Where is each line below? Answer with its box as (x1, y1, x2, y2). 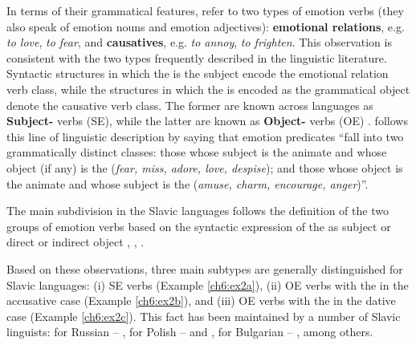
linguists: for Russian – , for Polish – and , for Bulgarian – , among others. (6, 323, 373, 340)
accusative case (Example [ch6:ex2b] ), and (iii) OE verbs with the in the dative (6, 292, 396, 309)
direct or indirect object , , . (6, 233, 145, 250)
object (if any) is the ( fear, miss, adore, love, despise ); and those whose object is (6, 159, 403, 176)
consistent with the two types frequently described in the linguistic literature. (6, 49, 387, 66)
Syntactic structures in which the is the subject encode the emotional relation (6, 65, 389, 82)
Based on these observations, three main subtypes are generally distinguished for (6, 260, 403, 277)
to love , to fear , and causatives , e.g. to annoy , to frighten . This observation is (6, 34, 392, 51)
